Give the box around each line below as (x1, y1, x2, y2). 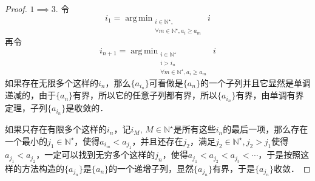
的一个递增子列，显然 (109, 162, 194, 174)
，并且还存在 (132, 134, 183, 147)
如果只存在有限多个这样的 (5, 123, 107, 135)
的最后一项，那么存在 (223, 123, 308, 135)
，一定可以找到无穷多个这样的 (36, 148, 155, 161)
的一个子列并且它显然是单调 (200, 76, 311, 89)
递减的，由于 (5, 89, 56, 101)
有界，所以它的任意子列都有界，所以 (73, 89, 218, 101)
